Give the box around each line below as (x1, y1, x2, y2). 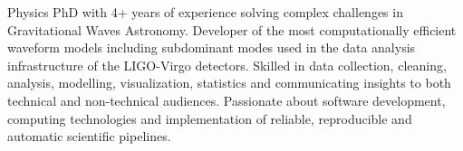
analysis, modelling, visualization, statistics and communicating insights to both (7, 73, 451, 92)
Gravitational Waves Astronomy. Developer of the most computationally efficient (7, 20, 457, 39)
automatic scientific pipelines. (7, 127, 171, 146)
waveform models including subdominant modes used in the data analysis (7, 38, 416, 57)
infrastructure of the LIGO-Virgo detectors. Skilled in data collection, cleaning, (7, 55, 447, 74)
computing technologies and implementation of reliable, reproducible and (7, 109, 412, 127)
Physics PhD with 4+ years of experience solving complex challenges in (7, 3, 403, 21)
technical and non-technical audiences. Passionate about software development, (7, 90, 446, 109)
